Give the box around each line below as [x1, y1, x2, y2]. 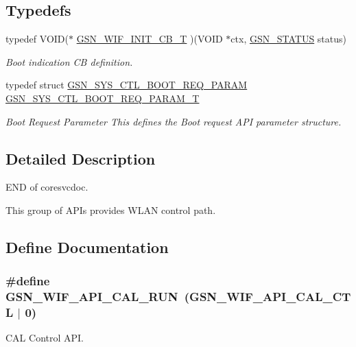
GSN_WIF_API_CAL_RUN [5, 288, 178, 305]
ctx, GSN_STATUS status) [230, 32, 347, 46]
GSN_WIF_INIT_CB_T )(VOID [76, 32, 223, 46]
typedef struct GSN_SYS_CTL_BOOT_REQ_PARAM [5, 77, 248, 92]
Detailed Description [5, 147, 156, 169]
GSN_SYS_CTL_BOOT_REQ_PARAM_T [5, 91, 200, 105]
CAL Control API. [5, 331, 84, 345]
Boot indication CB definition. [5, 54, 133, 69]
